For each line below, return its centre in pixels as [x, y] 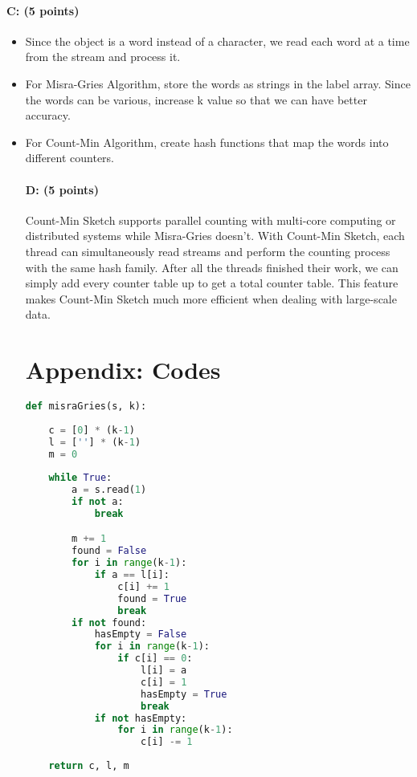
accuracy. [48, 115]
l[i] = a [164, 671]
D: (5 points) [62, 189]
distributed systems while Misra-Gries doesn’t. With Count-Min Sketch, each [215, 236]
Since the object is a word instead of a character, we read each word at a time [217, 41]
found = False [109, 551]
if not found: [109, 622]
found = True [152, 598]
